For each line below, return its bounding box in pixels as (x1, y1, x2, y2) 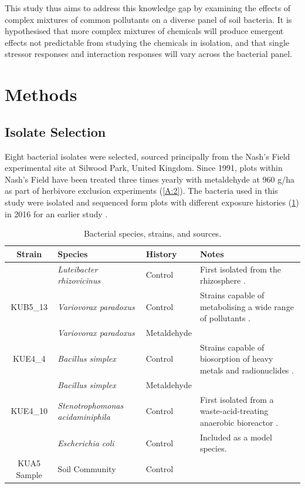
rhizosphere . (199, 274, 246, 287)
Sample (16, 468, 42, 480)
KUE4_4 (12, 352, 46, 365)
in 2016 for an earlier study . (5, 207, 108, 220)
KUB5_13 (11, 300, 48, 312)
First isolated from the (199, 262, 282, 275)
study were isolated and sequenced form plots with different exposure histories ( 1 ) (5, 196, 299, 208)
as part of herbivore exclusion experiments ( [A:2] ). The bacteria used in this (5, 184, 278, 197)
